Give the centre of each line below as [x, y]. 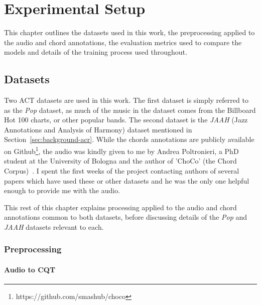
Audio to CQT [30, 269]
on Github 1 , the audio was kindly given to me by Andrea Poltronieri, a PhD [121, 150]
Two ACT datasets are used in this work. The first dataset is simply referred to [126, 100]
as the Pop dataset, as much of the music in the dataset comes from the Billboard [130, 110]
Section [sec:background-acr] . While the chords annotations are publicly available [129, 139]
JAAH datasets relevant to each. [54, 226]
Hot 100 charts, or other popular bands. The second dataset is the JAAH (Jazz [126, 120]
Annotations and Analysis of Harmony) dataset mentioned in [98, 129]
